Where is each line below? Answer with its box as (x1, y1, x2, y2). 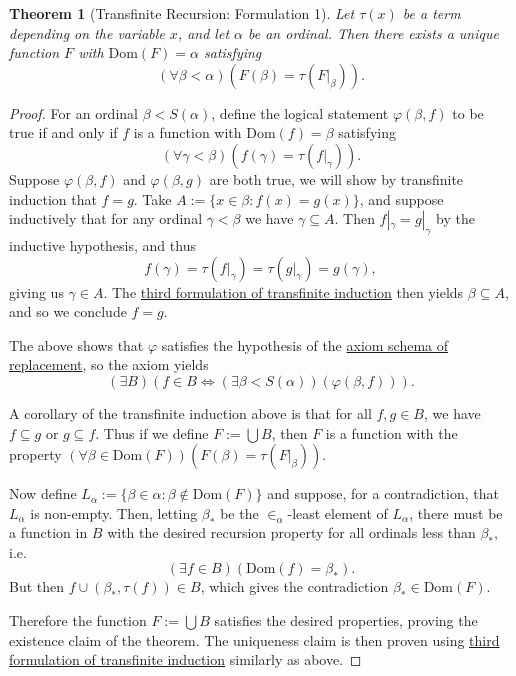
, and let (177, 22, 230, 43)
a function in (9, 522, 88, 543)
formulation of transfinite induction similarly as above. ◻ (9, 649, 362, 670)
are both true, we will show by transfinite (209, 168, 464, 189)
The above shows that (9, 334, 144, 355)
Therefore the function (9, 610, 147, 631)
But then (9, 576, 65, 597)
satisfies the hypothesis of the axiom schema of (161, 334, 449, 355)
